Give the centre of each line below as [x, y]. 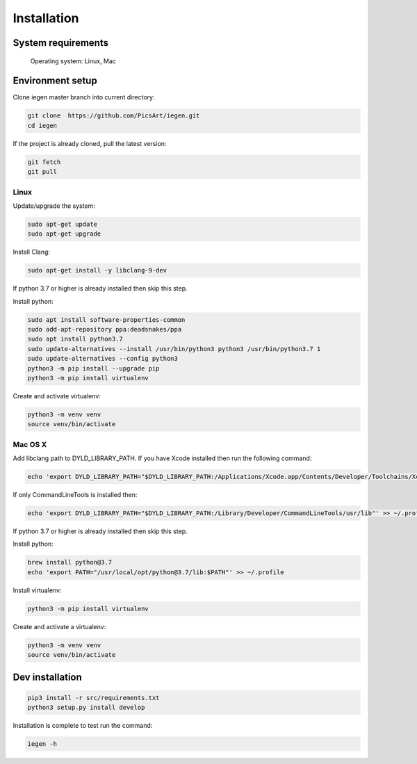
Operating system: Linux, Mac [73, 61]
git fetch [44, 162]
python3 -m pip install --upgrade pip [93, 368]
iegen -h [42, 744]
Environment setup [55, 81]
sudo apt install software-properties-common [106, 319]
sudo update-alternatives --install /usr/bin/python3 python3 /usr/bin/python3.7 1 [174, 349]
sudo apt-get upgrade [64, 234]
